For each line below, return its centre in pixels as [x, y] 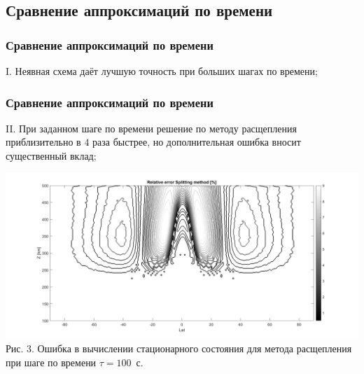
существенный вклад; [51, 155]
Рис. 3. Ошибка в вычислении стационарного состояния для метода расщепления [179, 348]
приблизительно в [43, 142]
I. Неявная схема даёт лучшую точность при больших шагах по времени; [162, 71]
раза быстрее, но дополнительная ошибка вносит [197, 142]
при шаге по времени [51, 362]
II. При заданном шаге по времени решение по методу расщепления [151, 128]
